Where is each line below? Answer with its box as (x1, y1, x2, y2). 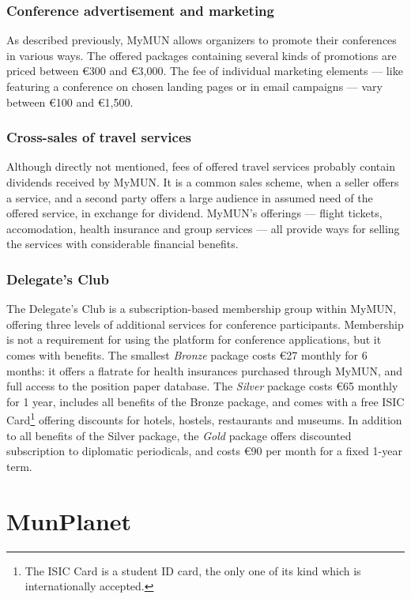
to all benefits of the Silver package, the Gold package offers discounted (6, 427, 352, 443)
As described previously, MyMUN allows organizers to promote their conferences (6, 32, 397, 48)
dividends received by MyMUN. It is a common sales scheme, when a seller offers (6, 174, 399, 190)
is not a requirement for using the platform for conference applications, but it (6, 331, 382, 348)
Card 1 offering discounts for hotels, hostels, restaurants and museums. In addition (6, 409, 402, 428)
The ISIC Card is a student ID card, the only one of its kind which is (25, 562, 361, 578)
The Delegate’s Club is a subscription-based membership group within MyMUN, (6, 300, 397, 317)
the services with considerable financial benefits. (6, 235, 239, 252)
